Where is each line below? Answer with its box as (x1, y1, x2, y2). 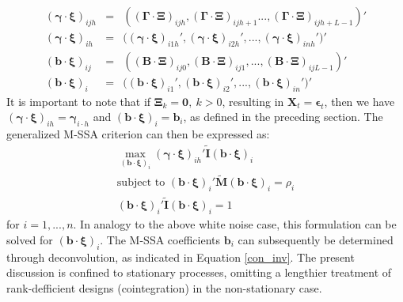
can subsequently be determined (238, 231, 393, 247)
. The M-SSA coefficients (100, 231, 221, 247)
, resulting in (222, 92, 284, 109)
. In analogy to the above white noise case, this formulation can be (73, 216, 397, 232)
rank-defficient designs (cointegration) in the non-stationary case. (6, 279, 322, 296)
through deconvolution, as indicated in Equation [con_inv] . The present (6, 248, 355, 265)
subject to (116, 177, 165, 189)
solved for (6, 231, 53, 247)
